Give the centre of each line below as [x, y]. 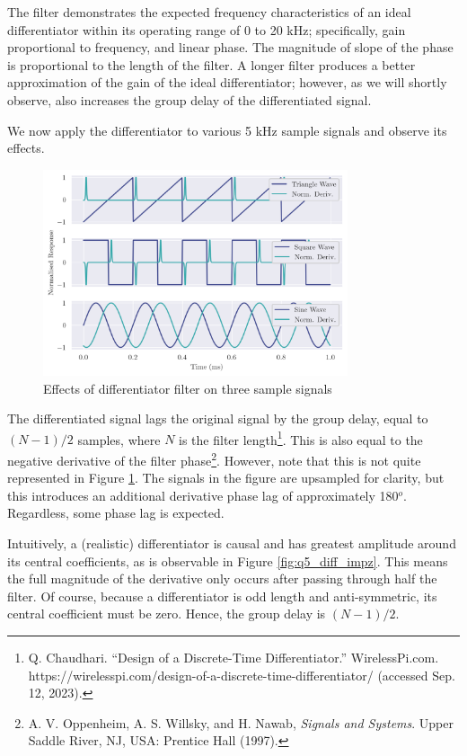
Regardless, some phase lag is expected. [116, 513]
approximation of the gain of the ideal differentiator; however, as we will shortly [227, 82]
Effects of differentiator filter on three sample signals [188, 388]
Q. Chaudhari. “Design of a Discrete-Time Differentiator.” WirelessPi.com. [233, 657]
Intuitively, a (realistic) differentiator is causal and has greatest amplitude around [232, 543]
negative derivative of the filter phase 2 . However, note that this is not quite [214, 458]
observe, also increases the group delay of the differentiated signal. [189, 99]
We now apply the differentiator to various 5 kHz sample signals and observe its [227, 130]
